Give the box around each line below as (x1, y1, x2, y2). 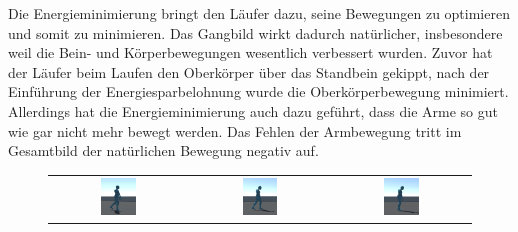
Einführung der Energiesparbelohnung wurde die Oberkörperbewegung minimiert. (8, 81, 509, 102)
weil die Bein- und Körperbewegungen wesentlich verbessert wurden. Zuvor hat (8, 42, 493, 63)
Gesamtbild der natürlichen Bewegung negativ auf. (8, 140, 319, 161)
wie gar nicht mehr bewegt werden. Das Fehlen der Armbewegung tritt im (8, 120, 462, 141)
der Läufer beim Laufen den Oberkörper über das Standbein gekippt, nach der (8, 61, 490, 82)
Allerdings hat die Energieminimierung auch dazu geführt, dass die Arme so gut (8, 100, 498, 121)
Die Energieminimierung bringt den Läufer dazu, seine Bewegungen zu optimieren (8, 3, 510, 23)
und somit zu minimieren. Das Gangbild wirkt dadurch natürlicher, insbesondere (8, 22, 503, 43)
